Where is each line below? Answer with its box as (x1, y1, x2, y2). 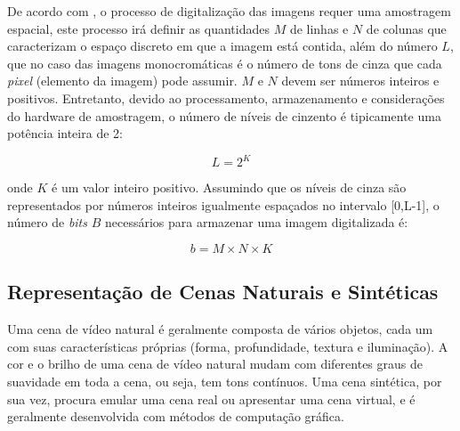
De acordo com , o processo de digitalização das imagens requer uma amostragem (7, 2, 451, 20)
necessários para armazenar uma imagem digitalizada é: (104, 213, 408, 232)
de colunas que (366, 19, 447, 37)
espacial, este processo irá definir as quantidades (7, 19, 270, 37)
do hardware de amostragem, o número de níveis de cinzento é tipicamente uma (7, 106, 441, 125)
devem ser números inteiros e (281, 71, 440, 90)
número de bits (7, 213, 87, 232)
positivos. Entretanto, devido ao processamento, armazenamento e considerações (7, 88, 445, 107)
